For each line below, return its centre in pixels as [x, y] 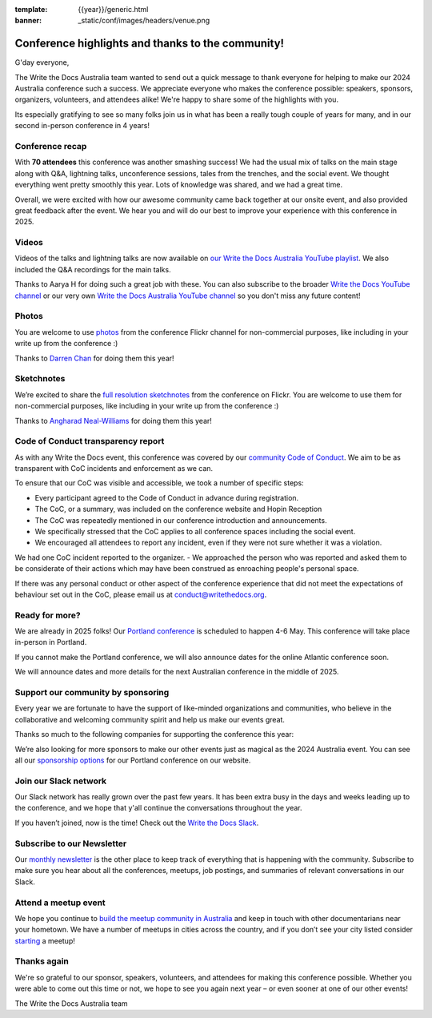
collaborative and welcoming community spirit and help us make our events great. [150, 719]
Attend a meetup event [60, 903]
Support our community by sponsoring [92, 693]
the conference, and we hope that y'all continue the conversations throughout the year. [159, 808]
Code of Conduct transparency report [90, 441]
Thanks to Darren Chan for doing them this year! [95, 358]
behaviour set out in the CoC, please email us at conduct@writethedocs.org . [141, 594]
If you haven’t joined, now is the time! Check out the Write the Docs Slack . [137, 823]
